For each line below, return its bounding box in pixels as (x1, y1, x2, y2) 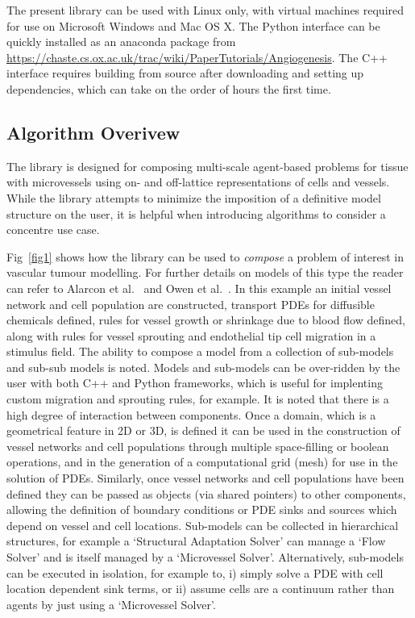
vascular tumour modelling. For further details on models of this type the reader (6, 264, 404, 281)
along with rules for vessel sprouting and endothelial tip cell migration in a (6, 327, 376, 344)
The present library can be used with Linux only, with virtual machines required (6, 2, 405, 18)
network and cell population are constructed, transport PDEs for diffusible (6, 295, 375, 312)
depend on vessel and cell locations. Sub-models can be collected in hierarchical (6, 516, 399, 533)
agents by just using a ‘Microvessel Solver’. (6, 595, 216, 612)
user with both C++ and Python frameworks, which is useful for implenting (6, 374, 383, 391)
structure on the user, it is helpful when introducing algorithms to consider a (6, 205, 386, 222)
